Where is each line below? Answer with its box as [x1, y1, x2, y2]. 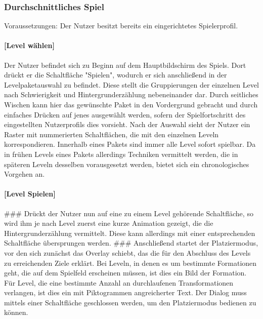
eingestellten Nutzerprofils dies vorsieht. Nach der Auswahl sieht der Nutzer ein [4, 119, 250, 130]
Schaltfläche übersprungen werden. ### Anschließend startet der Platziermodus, [4, 237, 258, 248]
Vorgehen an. [4, 169, 45, 179]
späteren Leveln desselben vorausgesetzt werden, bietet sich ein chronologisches [4, 158, 249, 169]
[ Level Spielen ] [4, 188, 56, 199]
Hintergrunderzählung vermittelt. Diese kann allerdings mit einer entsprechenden [4, 227, 255, 238]
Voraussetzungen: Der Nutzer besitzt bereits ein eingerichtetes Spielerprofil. [4, 20, 238, 31]
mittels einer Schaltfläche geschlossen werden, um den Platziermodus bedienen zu [4, 297, 256, 307]
